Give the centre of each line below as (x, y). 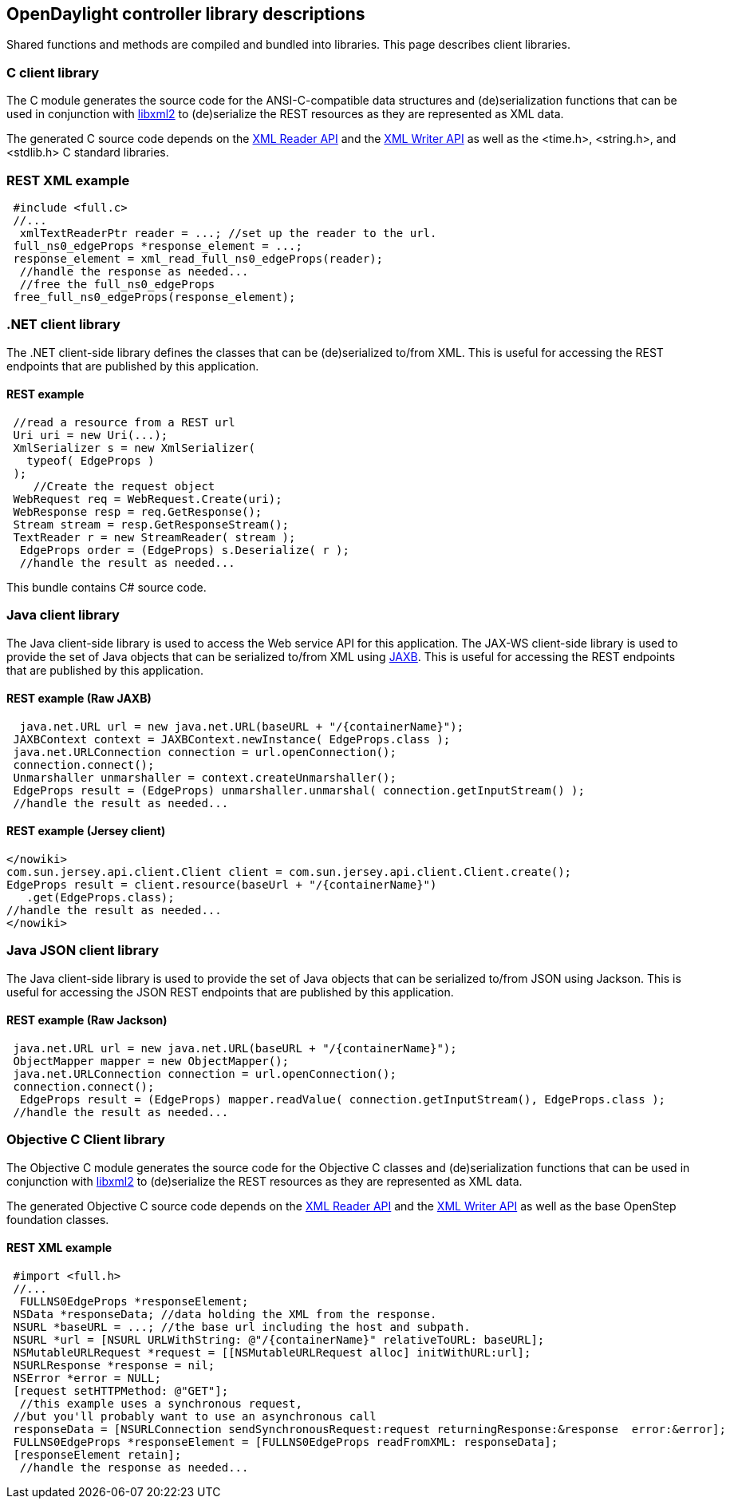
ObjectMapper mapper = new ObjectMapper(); (151, 1061)
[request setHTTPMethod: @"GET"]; (121, 1391)
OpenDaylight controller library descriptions (186, 14)
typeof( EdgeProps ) (91, 460)
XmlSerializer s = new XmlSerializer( (134, 448)
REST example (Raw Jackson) (87, 1020)
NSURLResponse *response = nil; (114, 1366)
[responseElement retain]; (97, 1455)
